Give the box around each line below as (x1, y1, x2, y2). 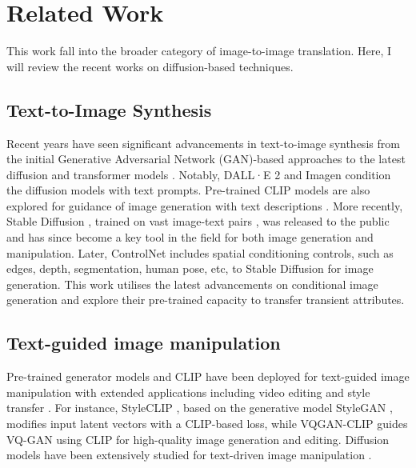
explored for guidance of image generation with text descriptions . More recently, (6, 197, 403, 214)
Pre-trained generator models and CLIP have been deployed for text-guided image (6, 368, 410, 385)
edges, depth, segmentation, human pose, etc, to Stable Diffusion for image (6, 260, 374, 277)
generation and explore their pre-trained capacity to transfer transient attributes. (6, 291, 405, 308)
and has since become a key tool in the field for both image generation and (6, 229, 374, 246)
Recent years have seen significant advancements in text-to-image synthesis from (6, 134, 400, 151)
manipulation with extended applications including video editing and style (6, 383, 370, 400)
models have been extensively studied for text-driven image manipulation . (6, 446, 372, 463)
